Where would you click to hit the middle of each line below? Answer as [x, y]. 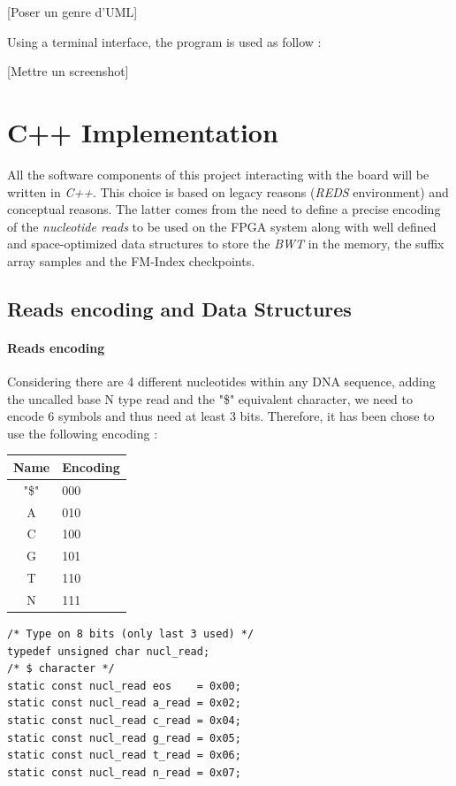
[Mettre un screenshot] [68, 71]
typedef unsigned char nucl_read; [109, 651]
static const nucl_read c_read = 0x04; [124, 721]
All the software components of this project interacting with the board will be [218, 174]
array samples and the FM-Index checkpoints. [131, 260]
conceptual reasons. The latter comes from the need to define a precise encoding [224, 209]
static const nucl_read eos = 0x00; [124, 686]
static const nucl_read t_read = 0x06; [124, 755]
